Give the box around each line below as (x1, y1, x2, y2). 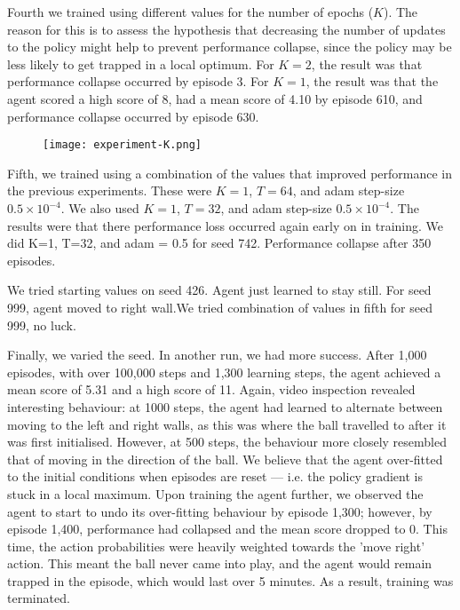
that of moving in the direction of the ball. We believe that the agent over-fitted (7, 449, 443, 468)
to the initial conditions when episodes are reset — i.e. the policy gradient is (7, 467, 423, 486)
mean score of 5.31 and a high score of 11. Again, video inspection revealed (7, 380, 416, 399)
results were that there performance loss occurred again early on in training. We (7, 216, 444, 234)
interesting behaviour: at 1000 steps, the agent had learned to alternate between (7, 397, 443, 416)
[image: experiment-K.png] (43, 139, 202, 152)
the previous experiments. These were (7, 181, 212, 200)
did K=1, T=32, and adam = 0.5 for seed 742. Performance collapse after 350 (7, 234, 432, 252)
